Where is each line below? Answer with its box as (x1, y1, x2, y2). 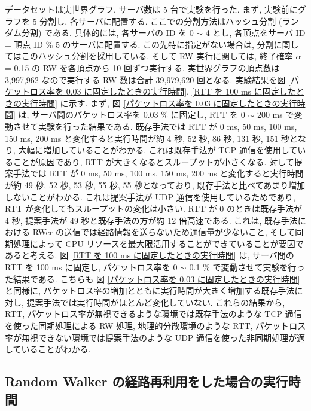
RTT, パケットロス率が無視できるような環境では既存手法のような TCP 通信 (5, 308, 302, 320)
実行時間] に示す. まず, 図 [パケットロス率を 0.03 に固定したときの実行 (21, 96, 297, 109)
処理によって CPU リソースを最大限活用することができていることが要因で (13, 237, 304, 249)
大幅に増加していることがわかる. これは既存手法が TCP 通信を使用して (18, 144, 298, 156)
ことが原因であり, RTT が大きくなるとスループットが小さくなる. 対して (13, 155, 294, 168)
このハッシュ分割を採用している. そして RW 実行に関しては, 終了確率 (21, 50, 293, 62)
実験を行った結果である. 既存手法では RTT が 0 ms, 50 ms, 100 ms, (38, 120, 297, 132)
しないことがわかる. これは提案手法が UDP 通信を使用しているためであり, (5, 190, 295, 203)
